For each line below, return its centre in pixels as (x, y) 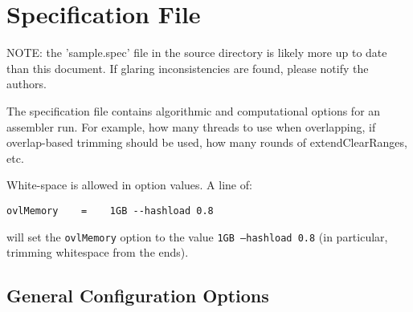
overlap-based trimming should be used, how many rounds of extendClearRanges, (207, 142)
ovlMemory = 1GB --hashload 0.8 (110, 211)
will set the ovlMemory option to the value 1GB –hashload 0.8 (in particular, (197, 236)
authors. (27, 84)
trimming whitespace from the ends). (98, 252)
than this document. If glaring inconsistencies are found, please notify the (188, 68)
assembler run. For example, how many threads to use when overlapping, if (191, 126)
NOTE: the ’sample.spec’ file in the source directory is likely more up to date (197, 53)
